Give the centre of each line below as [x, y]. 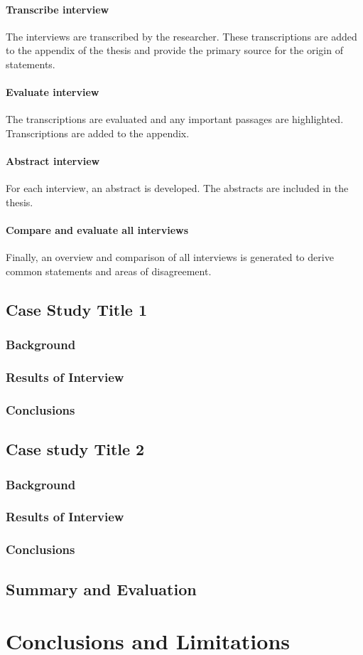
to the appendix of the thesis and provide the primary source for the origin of [174, 50]
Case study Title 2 [75, 449]
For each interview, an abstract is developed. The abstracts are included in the [177, 188]
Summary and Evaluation [101, 589]
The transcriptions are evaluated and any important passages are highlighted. [175, 119]
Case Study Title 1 [77, 309]
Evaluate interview [53, 92]
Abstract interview [53, 161]
